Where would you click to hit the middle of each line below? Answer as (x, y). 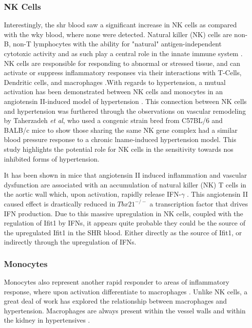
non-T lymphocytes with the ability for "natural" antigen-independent (117, 44)
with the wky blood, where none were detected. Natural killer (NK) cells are (118, 34)
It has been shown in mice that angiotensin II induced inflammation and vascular (126, 175)
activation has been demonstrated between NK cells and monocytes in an (114, 92)
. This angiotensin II (217, 194)
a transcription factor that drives (199, 203)
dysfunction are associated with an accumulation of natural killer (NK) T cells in (125, 184)
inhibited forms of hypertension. (52, 158)
